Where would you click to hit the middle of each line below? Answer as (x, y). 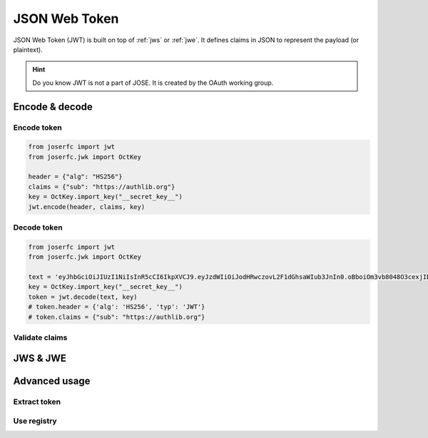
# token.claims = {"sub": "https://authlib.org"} (117, 317)
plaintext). (28, 49)
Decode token (38, 227)
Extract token (37, 402)
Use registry (35, 421)
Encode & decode (53, 107)
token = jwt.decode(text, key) (83, 297)
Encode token (37, 127)
